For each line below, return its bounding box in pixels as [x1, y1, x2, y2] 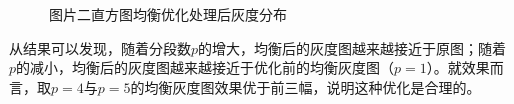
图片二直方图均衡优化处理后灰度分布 [49, 4, 287, 24]
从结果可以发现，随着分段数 [9, 37, 191, 58]
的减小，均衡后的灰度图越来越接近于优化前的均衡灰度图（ [16, 57, 395, 78]
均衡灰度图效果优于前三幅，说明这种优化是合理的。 [144, 76, 481, 97]
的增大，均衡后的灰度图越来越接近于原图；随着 [198, 37, 507, 58]
